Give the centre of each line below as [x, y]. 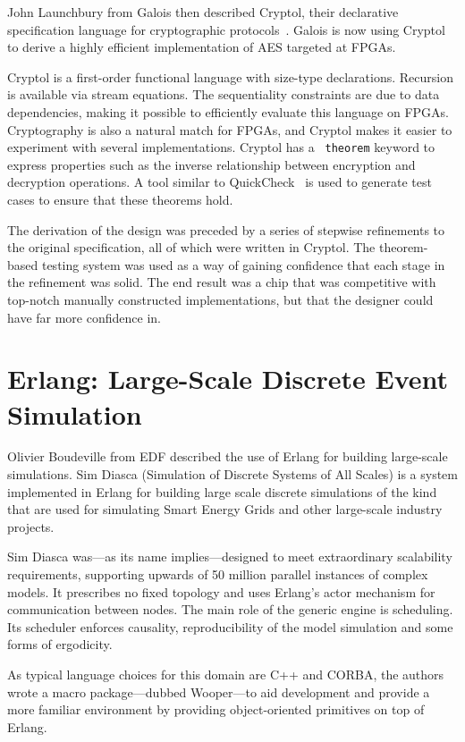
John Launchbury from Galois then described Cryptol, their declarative [203, 12]
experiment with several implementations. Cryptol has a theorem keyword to [221, 147]
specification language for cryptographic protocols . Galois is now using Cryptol [226, 29]
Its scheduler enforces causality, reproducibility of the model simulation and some [230, 626]
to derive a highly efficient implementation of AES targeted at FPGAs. [202, 47]
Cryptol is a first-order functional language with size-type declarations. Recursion [230, 76]
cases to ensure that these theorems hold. [120, 199]
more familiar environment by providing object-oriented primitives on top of [216, 709]
